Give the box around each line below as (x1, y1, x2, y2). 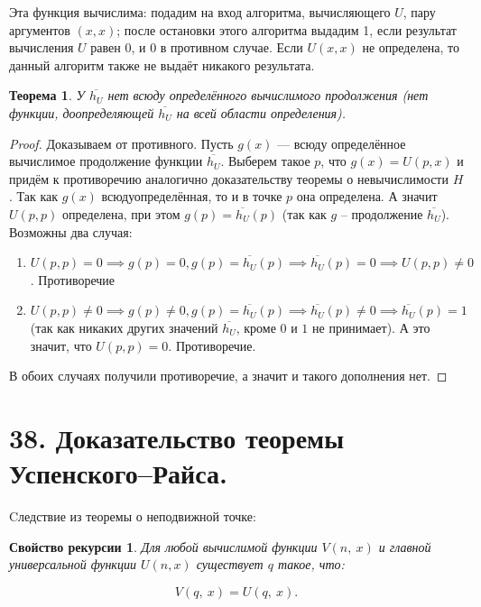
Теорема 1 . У (9, 86, 85, 105)
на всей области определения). (176, 103, 347, 122)
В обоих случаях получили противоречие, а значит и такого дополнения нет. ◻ (9, 366, 448, 385)
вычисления (9, 38, 74, 57)
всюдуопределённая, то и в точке (101, 187, 282, 206)
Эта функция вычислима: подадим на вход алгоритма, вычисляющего (9, 3, 391, 21)
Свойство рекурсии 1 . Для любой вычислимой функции (9, 537, 318, 556)
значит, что (30, 336, 92, 354)
